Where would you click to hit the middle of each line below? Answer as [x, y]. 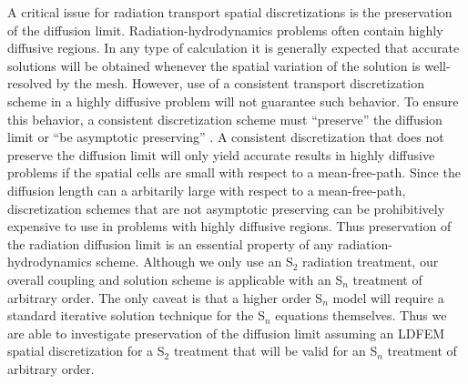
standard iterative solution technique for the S [137, 315]
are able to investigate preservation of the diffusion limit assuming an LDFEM [226, 333]
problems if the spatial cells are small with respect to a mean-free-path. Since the [234, 172]
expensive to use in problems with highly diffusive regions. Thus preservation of [229, 226]
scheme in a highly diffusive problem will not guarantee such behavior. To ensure [233, 101]
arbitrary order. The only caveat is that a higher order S [165, 297]
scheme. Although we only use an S [194, 262]
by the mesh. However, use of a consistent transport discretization [240, 83]
